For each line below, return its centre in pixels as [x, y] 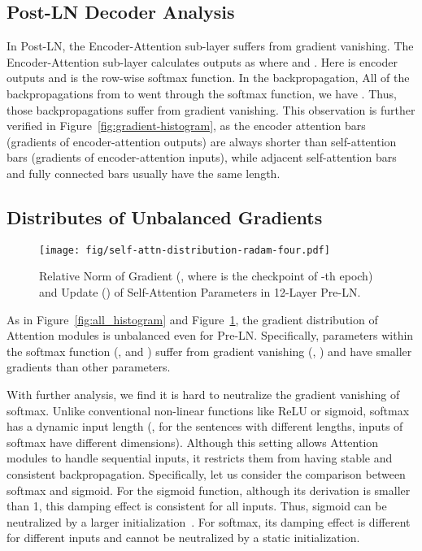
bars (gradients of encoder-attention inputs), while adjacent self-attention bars [202, 157]
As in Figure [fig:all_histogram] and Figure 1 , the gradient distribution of [192, 319]
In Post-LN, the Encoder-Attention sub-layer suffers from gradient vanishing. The [210, 46]
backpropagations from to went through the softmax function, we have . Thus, [202, 93]
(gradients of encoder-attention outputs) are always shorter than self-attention [202, 141]
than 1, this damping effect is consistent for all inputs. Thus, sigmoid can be [197, 506]
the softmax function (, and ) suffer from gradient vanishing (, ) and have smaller [209, 351]
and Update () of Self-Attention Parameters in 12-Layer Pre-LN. [200, 292]
